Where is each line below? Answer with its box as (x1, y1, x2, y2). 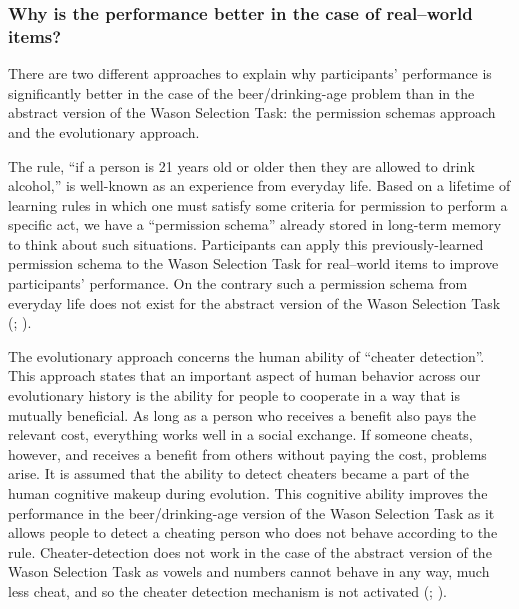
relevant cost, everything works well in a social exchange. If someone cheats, (8, 424, 473, 445)
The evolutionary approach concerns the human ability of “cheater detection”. (8, 345, 485, 366)
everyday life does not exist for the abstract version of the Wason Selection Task (8, 292, 501, 313)
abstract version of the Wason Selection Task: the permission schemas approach (8, 102, 496, 123)
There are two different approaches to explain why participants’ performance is (8, 63, 492, 84)
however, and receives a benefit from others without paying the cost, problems (8, 443, 487, 464)
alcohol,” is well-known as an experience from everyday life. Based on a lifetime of (8, 175, 511, 196)
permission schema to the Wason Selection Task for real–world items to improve (8, 253, 499, 274)
